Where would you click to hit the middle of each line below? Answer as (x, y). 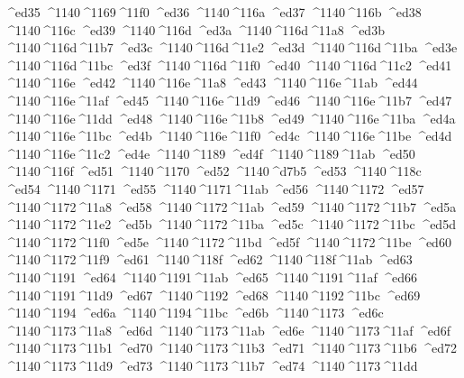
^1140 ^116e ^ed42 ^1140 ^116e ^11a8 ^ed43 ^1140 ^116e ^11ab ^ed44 (211, 83)
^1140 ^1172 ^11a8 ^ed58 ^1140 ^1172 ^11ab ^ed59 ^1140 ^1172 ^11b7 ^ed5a (231, 206)
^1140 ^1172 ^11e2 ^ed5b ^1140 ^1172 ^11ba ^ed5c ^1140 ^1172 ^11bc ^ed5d (230, 224)
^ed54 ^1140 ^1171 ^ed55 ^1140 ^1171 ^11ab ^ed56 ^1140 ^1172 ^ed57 (214, 188)
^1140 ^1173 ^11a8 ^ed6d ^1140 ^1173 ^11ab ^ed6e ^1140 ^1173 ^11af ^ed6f (228, 330)
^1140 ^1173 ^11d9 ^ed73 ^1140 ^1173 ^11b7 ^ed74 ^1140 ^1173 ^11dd (211, 365)
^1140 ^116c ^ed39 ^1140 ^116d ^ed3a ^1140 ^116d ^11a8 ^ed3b (195, 29)
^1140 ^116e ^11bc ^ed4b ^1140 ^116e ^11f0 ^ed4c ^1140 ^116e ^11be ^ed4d (228, 136)
